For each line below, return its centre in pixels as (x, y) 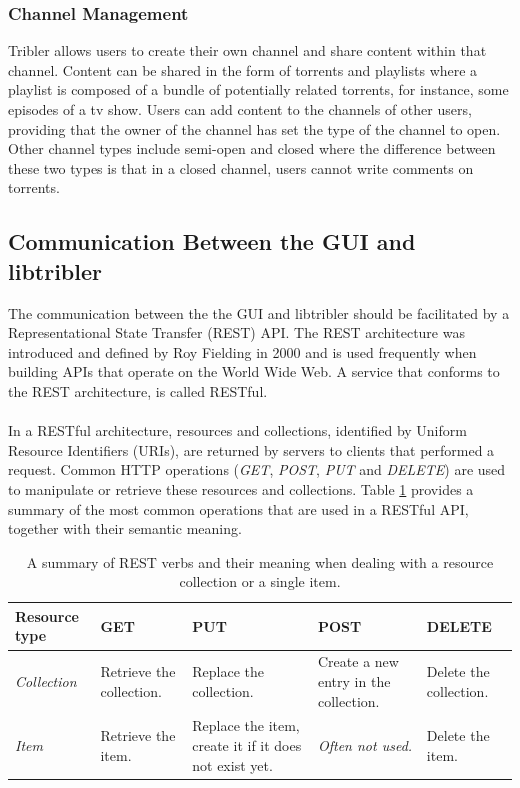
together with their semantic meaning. (125, 528)
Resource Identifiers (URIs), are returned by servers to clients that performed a (251, 449)
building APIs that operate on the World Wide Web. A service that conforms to (254, 371)
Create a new (358, 661)
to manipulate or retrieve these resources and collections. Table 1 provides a (241, 488)
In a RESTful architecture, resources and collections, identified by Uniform (237, 430)
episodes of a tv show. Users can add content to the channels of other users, (240, 109)
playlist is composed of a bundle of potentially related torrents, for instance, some (258, 89)
